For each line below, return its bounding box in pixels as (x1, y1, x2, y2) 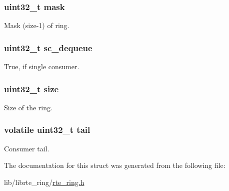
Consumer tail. (4, 143, 49, 153)
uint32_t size (4, 82, 59, 95)
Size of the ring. (4, 102, 52, 112)
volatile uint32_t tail (4, 123, 90, 136)
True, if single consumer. (4, 61, 79, 72)
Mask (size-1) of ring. (4, 20, 69, 31)
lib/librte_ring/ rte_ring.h (4, 176, 84, 187)
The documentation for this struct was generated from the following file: (4, 160, 225, 170)
